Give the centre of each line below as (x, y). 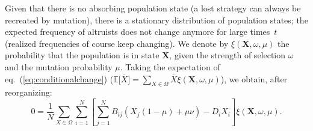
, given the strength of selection (228, 55)
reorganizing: (29, 92)
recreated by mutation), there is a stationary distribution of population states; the (156, 20)
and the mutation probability (59, 66)
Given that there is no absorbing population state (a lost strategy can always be (153, 8)
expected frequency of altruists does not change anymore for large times (138, 32)
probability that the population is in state (82, 55)
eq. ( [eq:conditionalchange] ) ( (59, 78)
